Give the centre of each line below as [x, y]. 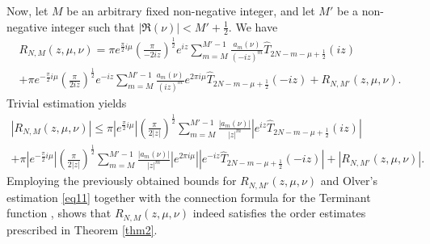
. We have [253, 26]
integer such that [93, 26]
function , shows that [59, 213]
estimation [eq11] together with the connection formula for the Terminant [189, 197]
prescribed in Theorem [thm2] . [82, 229]
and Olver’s [349, 181]
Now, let [27, 11]
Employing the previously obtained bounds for [122, 181]
